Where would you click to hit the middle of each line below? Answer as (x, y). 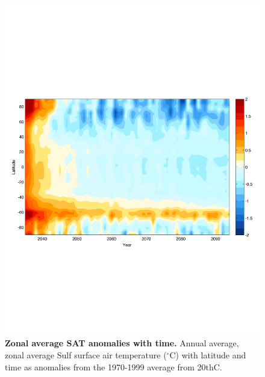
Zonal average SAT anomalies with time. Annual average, (122, 343)
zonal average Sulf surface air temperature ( (86, 355)
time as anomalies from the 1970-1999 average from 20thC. (114, 366)
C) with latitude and (208, 355)
